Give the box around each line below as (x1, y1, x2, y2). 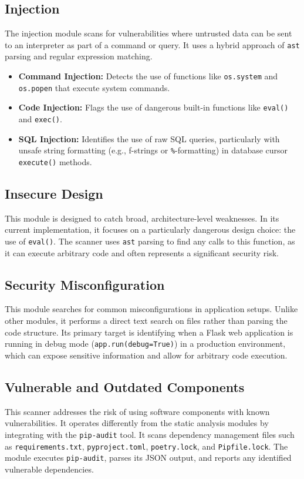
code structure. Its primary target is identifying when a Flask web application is (5, 326, 293, 338)
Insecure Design (5, 184, 103, 202)
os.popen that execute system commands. (18, 81, 170, 93)
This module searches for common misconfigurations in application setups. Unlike (5, 303, 298, 315)
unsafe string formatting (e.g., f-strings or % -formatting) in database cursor (18, 144, 288, 156)
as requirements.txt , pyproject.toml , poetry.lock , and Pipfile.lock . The (5, 440, 288, 452)
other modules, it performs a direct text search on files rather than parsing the (5, 314, 288, 327)
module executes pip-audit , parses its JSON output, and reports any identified (5, 451, 292, 464)
